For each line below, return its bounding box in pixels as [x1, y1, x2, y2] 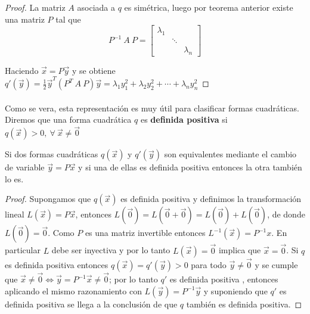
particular [5, 244, 41, 256]
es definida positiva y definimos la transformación [120, 192, 302, 205]
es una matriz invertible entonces [85, 226, 206, 239]
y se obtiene [72, 64, 116, 76]
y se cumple [255, 258, 298, 271]
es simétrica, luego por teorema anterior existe [124, 1, 293, 13]
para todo [191, 258, 227, 271]
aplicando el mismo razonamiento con [5, 284, 142, 297]
